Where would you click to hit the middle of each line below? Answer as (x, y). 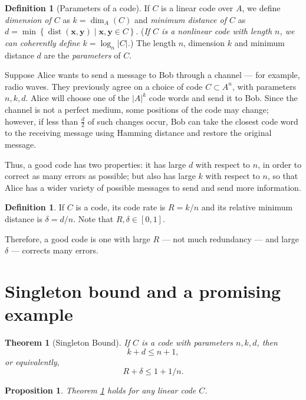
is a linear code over (197, 8)
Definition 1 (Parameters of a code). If (77, 8)
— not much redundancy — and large (230, 238)
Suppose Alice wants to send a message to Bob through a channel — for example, (152, 75)
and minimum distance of (180, 19)
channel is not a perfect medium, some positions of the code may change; (137, 109)
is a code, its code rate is (121, 207)
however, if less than (42, 121)
